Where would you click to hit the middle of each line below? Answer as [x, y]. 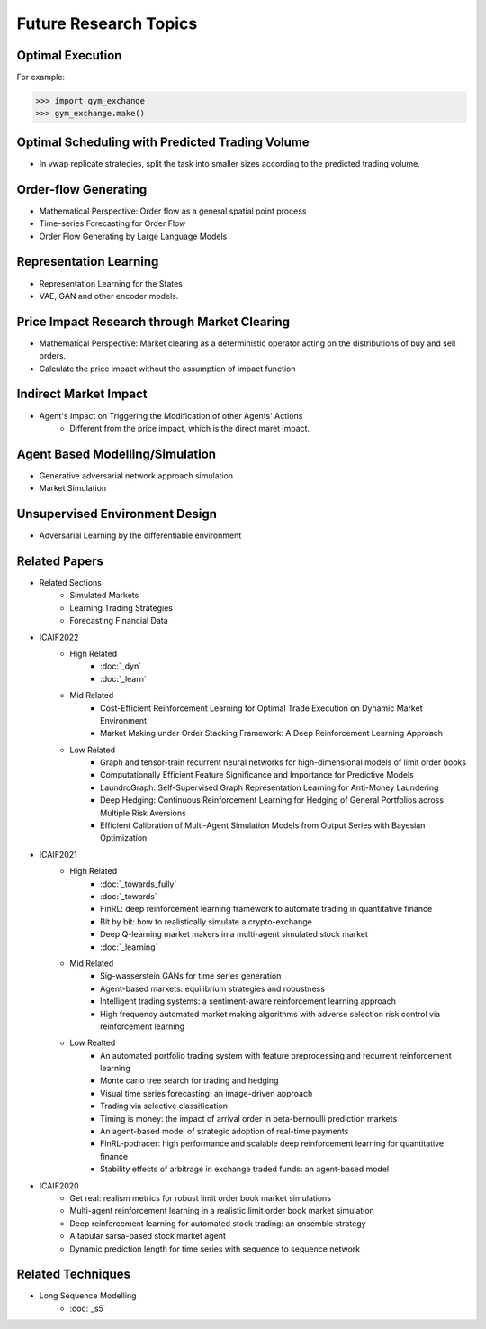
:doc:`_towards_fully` [139, 884]
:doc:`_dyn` [121, 666]
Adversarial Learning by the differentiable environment [140, 535]
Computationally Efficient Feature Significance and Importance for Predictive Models [257, 775]
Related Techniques [73, 1274]
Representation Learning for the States [111, 283]
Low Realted [93, 1043]
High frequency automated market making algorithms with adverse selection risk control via [270, 1014]
